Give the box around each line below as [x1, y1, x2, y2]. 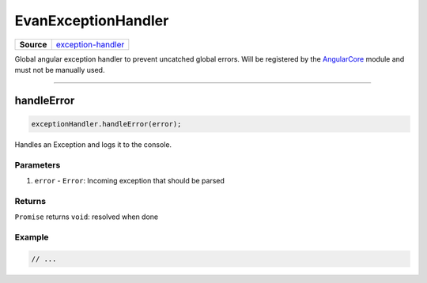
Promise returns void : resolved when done [14, 212, 159, 221]
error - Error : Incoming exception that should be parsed [34, 176, 225, 186]
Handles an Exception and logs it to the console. [14, 139, 172, 149]
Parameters [14, 159, 61, 170]
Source [19, 39, 47, 50]
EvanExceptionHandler [14, 12, 169, 29]
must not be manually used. [14, 65, 105, 74]
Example [14, 232, 49, 243]
